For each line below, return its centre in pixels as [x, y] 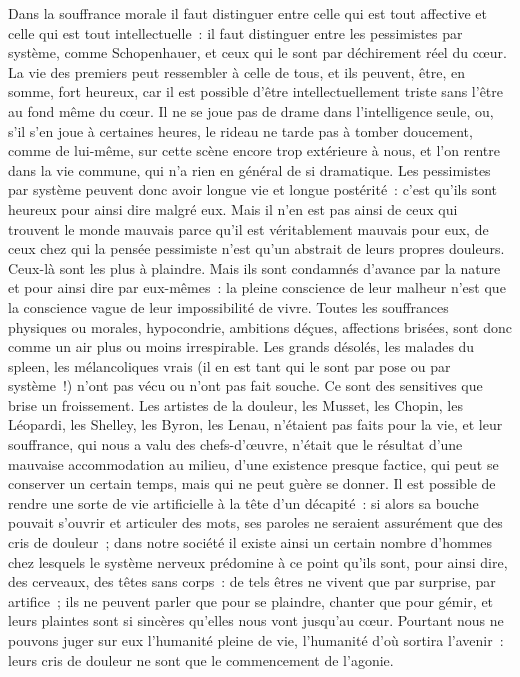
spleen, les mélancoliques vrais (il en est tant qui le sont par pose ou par [229, 365]
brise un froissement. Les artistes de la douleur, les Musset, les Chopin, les [235, 404]
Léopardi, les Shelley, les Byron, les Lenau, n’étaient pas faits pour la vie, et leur [255, 424]
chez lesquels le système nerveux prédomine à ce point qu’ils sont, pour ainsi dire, [258, 561]
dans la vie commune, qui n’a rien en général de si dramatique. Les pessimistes [249, 169]
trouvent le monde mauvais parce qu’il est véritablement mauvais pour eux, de [248, 228]
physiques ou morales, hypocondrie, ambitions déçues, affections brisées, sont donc [260, 326]
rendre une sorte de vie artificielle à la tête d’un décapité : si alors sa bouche [243, 502]
